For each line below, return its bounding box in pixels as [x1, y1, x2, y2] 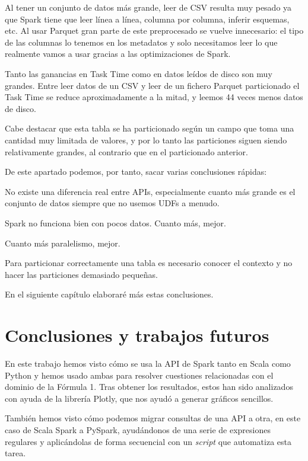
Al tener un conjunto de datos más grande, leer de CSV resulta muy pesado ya [5, 1, 292, 13]
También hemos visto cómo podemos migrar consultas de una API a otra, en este [5, 412, 301, 424]
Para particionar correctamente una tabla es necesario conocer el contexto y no [5, 257, 293, 269]
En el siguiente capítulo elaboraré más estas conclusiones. [5, 288, 214, 300]
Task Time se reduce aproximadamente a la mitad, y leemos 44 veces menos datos [5, 91, 303, 103]
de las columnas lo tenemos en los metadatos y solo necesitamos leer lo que [5, 36, 278, 48]
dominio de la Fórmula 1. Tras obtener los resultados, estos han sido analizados [5, 380, 293, 393]
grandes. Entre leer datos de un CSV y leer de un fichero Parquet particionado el [5, 79, 300, 91]
